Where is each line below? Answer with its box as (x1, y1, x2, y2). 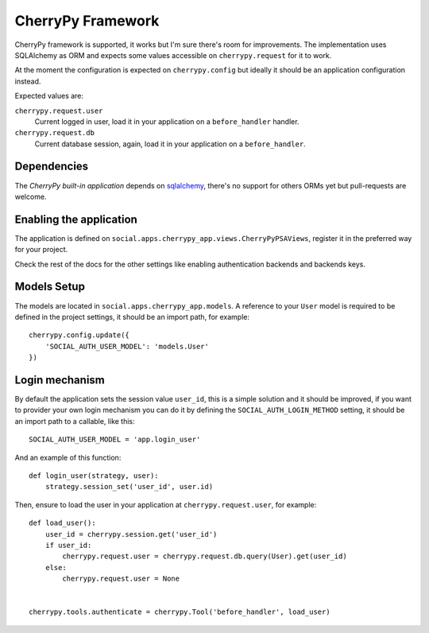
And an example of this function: (14, 452, 122, 462)
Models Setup (14, 280, 85, 293)
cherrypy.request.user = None (62, 574, 180, 584)
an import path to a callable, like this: (14, 416, 135, 425)
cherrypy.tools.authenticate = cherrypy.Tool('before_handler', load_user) (29, 608, 330, 616)
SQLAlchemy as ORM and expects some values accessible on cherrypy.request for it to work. (14, 50, 332, 60)
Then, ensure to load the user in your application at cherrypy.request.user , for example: (14, 499, 317, 509)
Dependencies (14, 160, 89, 173)
